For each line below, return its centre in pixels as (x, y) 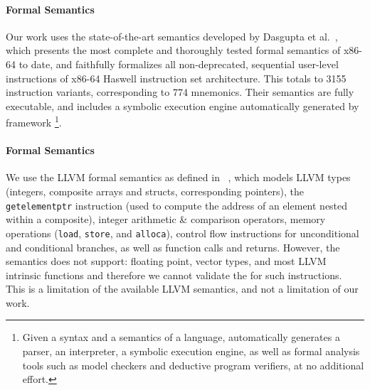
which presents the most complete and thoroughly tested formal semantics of (173, 50)
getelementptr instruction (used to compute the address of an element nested (177, 205)
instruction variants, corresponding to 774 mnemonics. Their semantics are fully (180, 92)
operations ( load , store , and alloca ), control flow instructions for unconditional (183, 233)
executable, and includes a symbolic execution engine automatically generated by (183, 105)
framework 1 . (34, 121)
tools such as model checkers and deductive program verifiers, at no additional (193, 365)
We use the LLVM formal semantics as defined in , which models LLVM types (178, 177)
